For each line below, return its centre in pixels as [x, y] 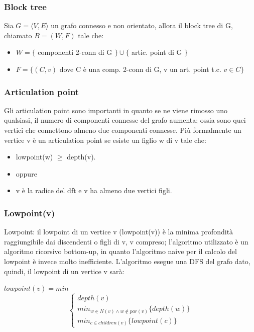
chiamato [18, 35]
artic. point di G [157, 52]
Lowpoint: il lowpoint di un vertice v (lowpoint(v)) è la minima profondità [119, 232]
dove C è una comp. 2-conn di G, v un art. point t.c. [140, 69]
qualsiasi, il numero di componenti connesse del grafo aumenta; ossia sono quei [125, 120]
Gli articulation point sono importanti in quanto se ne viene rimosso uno [116, 110]
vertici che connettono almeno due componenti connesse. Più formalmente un [123, 130]
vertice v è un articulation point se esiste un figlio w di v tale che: [105, 140]
